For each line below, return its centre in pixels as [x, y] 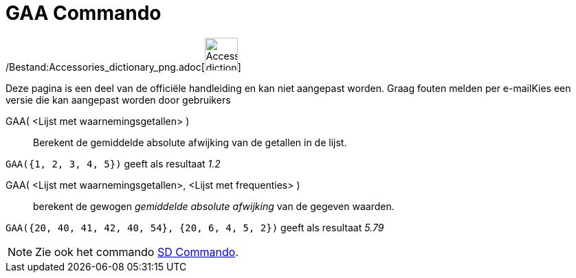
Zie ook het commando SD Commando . [137, 252]
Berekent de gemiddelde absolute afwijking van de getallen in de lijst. [190, 142]
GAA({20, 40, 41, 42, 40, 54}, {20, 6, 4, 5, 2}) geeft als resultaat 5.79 [195, 227]
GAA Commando [84, 13]
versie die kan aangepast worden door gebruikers [118, 100]
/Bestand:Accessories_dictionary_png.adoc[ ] [123, 67]
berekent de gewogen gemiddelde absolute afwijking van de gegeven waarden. [214, 206]
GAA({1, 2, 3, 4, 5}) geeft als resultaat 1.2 [113, 163]
